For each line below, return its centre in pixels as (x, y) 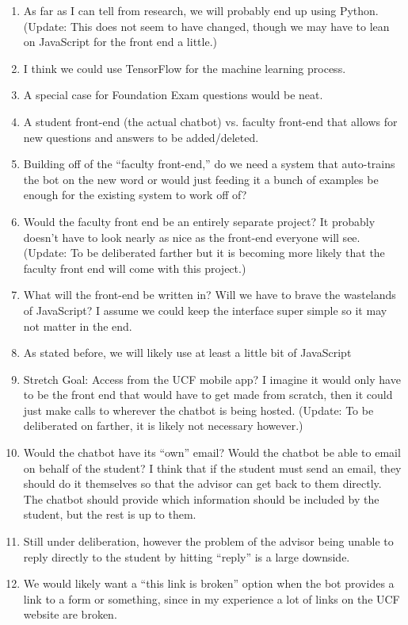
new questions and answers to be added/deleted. (141, 137)
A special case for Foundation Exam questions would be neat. (173, 95)
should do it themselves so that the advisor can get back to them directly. (202, 483)
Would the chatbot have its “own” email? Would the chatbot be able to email (212, 452)
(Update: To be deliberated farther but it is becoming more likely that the (204, 253)
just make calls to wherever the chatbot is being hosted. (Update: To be (198, 410)
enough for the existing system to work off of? (135, 195)
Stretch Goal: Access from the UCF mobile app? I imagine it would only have (212, 379)
